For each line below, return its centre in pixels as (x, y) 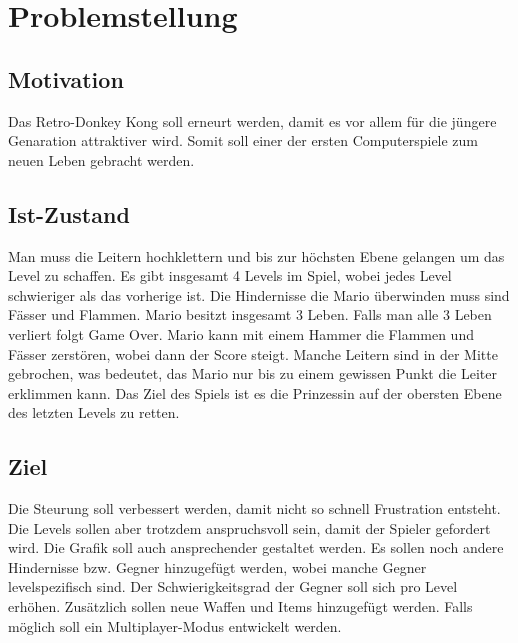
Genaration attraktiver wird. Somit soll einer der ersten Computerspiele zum (243, 140)
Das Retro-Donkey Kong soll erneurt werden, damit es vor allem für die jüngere (252, 120)
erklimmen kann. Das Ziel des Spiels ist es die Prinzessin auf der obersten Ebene (255, 392)
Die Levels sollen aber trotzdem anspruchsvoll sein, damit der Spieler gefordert (249, 527)
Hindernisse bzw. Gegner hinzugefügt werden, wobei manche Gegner (217, 566)
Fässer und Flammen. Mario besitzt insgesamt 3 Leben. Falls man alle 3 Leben (250, 314)
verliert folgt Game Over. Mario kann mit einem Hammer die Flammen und (241, 333)
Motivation (66, 78)
